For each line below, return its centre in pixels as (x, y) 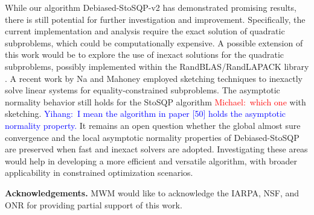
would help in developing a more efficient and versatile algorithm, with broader (151, 160)
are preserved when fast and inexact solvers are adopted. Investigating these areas (156, 149)
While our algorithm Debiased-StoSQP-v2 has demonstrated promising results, (151, 7)
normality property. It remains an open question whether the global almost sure (153, 125)
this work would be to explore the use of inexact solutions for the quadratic (145, 55)
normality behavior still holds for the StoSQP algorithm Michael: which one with (155, 101)
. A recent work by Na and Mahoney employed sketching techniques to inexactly (154, 78)
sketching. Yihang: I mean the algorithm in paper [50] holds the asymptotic (146, 114)
